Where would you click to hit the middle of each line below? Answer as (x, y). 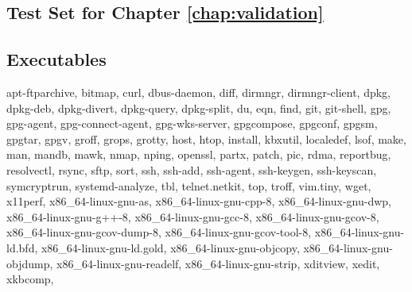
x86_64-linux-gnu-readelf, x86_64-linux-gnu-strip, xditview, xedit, (218, 263)
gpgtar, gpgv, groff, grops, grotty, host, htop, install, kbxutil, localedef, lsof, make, (206, 138)
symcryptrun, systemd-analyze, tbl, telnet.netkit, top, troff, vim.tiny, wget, (189, 185)
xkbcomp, (30, 279)
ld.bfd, (22, 247)
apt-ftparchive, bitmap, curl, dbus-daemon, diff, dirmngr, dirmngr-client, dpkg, (199, 92)
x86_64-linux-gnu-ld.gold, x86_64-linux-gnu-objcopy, (170, 247)
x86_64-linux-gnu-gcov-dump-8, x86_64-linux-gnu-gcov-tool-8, (159, 232)
